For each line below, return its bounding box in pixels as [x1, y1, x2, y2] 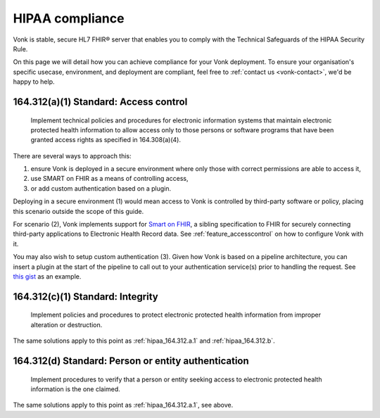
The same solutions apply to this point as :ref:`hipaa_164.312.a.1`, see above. [13, 401, 234, 410]
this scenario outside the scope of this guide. [13, 207, 144, 215]
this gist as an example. [13, 272, 82, 281]
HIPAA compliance [13, 11, 125, 26]
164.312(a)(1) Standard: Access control [13, 96, 188, 108]
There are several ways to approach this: [13, 151, 132, 160]
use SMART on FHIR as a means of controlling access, [30, 175, 189, 183]
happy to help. [13, 77, 56, 86]
